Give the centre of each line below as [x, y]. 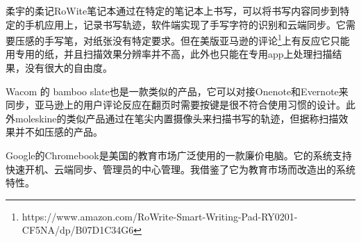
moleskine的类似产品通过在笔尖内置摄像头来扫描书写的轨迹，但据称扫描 [177, 118]
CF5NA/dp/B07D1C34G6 [78, 230]
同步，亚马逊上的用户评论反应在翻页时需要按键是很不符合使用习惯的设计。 [176, 105]
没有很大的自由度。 [68, 68]
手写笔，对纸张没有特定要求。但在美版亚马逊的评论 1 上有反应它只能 [197, 39]
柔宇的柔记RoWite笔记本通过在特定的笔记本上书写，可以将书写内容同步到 [173, 10]
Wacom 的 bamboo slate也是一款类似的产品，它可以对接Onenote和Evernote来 [177, 91]
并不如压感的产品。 [59, 132]
